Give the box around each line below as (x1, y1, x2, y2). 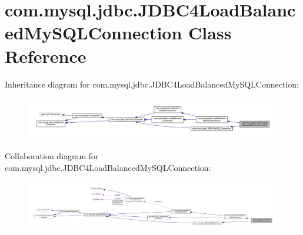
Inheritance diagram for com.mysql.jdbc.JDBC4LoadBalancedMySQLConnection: (5, 78, 299, 90)
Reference (5, 43, 86, 68)
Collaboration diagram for (5, 150, 99, 162)
